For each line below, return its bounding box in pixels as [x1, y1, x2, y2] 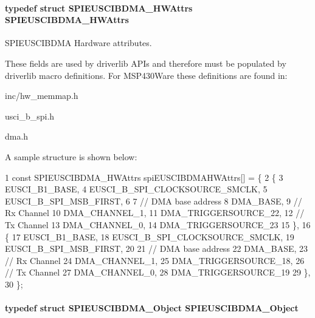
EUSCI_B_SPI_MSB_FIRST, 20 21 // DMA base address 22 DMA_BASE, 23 [5, 242, 308, 255]
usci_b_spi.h [5, 109, 55, 122]
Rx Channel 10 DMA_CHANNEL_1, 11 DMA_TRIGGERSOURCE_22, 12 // [5, 206, 305, 219]
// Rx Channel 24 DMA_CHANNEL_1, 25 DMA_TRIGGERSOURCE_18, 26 [5, 254, 305, 266]
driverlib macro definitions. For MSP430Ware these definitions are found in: [5, 69, 288, 81]
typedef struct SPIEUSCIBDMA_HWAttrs [5, 1, 193, 14]
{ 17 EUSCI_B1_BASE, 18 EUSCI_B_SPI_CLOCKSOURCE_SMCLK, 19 [5, 230, 294, 243]
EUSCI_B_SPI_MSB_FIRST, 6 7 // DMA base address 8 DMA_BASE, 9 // [5, 194, 302, 207]
